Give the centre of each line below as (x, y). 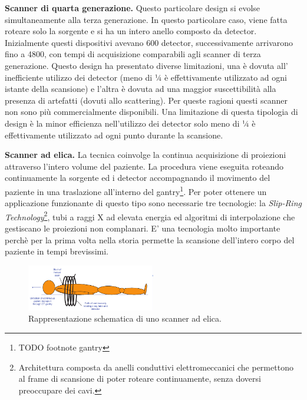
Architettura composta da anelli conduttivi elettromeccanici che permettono (156, 367)
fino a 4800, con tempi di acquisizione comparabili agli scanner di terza (133, 54)
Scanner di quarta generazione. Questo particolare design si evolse (133, 8)
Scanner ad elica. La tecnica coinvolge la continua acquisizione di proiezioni (146, 155)
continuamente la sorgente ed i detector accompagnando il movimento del (138, 178)
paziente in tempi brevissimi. (57, 251)
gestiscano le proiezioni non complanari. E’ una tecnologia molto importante (143, 228)
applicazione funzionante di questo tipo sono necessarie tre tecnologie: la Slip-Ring (153, 203)
